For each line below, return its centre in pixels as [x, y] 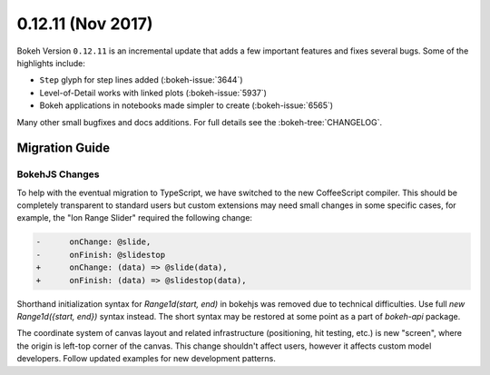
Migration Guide [64, 148]
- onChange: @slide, [93, 242]
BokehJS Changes [58, 174]
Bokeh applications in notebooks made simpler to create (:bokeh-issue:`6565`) [186, 105]
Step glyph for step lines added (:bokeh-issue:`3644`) [142, 80]
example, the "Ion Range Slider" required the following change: [135, 218]
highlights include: [51, 63]
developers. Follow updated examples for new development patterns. [146, 359]
